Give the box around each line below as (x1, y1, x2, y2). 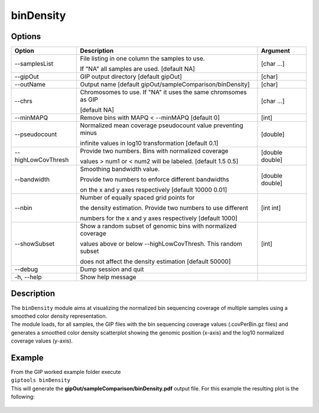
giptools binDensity (11, 377, 71, 384)
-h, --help (14, 273, 42, 281)
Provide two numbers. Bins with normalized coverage (80, 147, 229, 155)
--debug (14, 265, 38, 273)
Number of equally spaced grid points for (80, 193, 195, 202)
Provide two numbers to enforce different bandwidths (80, 175, 230, 183)
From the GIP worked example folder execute (11, 369, 121, 376)
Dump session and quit (80, 265, 144, 273)
